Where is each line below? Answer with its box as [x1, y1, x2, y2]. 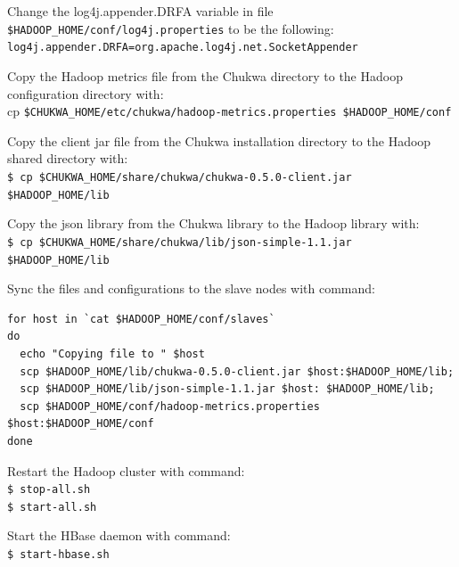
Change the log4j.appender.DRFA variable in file [7, 2, 274, 20]
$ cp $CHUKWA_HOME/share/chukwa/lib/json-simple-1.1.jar [7, 235, 352, 249]
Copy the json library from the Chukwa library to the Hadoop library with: [7, 214, 420, 233]
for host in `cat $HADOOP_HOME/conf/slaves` [7, 312, 275, 325]
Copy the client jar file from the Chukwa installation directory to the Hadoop [7, 131, 431, 150]
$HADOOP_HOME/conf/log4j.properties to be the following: [7, 19, 334, 37]
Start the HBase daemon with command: [7, 526, 231, 545]
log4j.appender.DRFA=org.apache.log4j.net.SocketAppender [7, 41, 358, 54]
